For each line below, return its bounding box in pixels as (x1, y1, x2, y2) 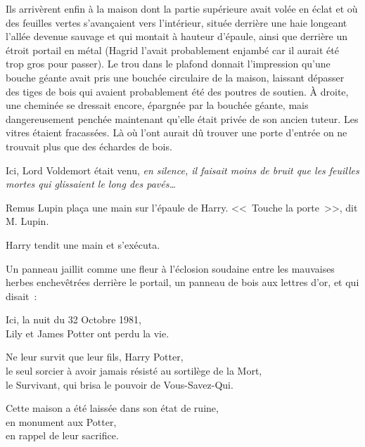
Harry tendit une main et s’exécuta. (6, 237, 160, 252)
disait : (6, 288, 37, 303)
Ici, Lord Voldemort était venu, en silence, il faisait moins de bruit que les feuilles (6, 162, 359, 177)
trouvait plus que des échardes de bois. (6, 138, 172, 153)
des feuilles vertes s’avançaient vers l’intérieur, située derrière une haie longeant (6, 15, 347, 30)
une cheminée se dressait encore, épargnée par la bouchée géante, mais (6, 98, 309, 112)
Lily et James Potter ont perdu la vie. (6, 325, 169, 340)
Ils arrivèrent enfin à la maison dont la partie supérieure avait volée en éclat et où (6, 1, 358, 15)
